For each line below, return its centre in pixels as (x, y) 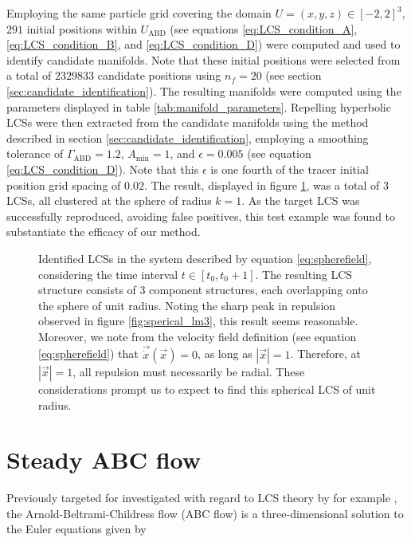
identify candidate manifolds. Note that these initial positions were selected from (204, 59)
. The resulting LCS (304, 274)
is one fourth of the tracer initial (290, 169)
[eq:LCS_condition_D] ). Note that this (103, 169)
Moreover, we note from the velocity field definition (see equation (198, 336)
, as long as (225, 353)
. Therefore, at (325, 353)
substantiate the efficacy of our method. (104, 232)
